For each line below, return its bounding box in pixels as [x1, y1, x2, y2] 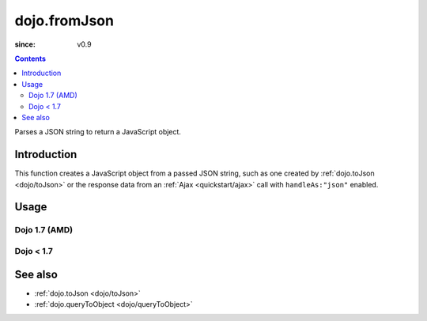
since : [14, 40, 36, 49]
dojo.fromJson [14, 12, 115, 29]
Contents [14, 54, 47, 63]
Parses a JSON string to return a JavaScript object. [14, 127, 182, 137]
